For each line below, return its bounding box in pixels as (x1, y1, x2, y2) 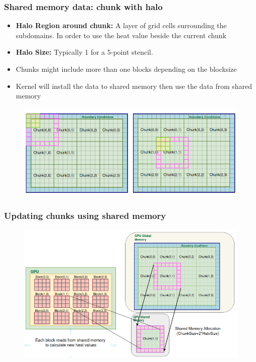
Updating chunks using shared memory (4, 209, 166, 221)
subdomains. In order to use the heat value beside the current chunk (16, 30, 226, 40)
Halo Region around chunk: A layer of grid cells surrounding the (16, 20, 227, 31)
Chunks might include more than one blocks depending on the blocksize (16, 64, 237, 74)
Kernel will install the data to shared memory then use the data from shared (16, 80, 252, 91)
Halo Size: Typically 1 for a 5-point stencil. (16, 47, 153, 57)
